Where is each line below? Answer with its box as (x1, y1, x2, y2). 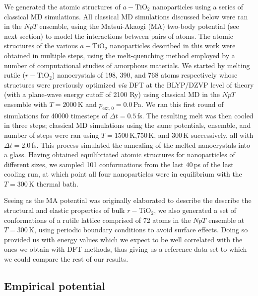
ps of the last (193, 159, 234, 169)
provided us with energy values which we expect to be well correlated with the (4, 234, 243, 244)
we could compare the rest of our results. (4, 254, 129, 264)
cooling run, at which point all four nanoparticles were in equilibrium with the (4, 169, 242, 179)
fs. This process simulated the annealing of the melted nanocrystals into (31, 139, 251, 150)
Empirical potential (4, 278, 105, 294)
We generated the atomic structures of (4, 1, 121, 11)
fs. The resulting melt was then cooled (137, 110, 254, 120)
